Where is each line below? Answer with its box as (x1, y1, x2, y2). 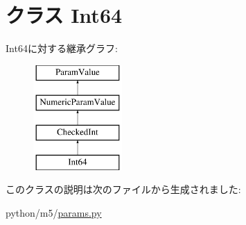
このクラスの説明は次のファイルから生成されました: (6, 182, 241, 197)
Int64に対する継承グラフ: (6, 41, 118, 56)
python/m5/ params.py (6, 206, 102, 220)
